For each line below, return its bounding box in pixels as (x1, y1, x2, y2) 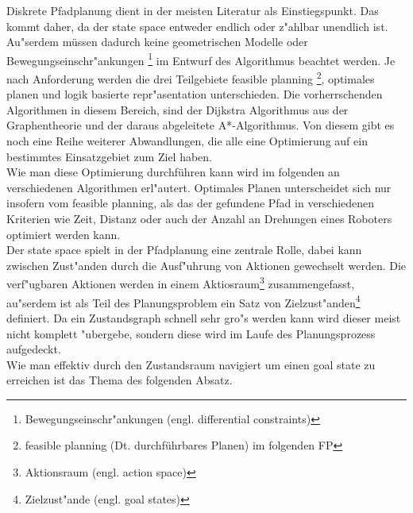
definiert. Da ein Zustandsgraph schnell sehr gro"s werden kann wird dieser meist (6, 309, 401, 326)
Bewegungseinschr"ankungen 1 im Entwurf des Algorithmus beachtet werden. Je (6, 49, 396, 68)
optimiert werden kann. (6, 226, 121, 242)
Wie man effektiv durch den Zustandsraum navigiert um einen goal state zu (6, 356, 376, 372)
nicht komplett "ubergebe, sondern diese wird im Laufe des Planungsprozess (6, 325, 376, 341)
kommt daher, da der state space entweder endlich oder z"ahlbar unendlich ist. (6, 17, 388, 34)
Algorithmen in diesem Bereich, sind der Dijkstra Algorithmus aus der (6, 101, 349, 118)
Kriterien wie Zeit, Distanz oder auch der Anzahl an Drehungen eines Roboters (6, 210, 392, 227)
